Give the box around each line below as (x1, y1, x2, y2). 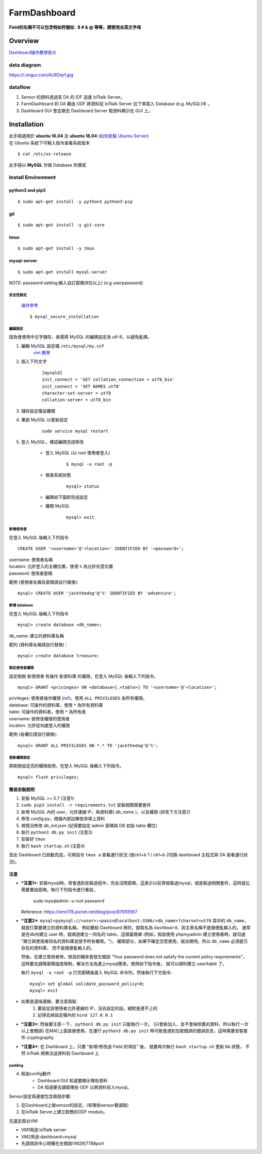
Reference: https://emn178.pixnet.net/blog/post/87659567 (21, 909, 138, 915)
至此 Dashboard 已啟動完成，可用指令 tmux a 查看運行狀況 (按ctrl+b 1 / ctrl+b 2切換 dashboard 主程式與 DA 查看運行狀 (9, 852, 248, 858)
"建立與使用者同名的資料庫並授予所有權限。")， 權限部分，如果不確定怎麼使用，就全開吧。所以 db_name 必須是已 (21, 938, 248, 944)
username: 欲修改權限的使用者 (9, 715, 70, 721)
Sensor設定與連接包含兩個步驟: (9, 1093, 71, 1099)
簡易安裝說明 (9, 786, 35, 792)
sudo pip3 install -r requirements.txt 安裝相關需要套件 (21, 802, 151, 808)
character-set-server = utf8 (42, 390, 111, 396)
